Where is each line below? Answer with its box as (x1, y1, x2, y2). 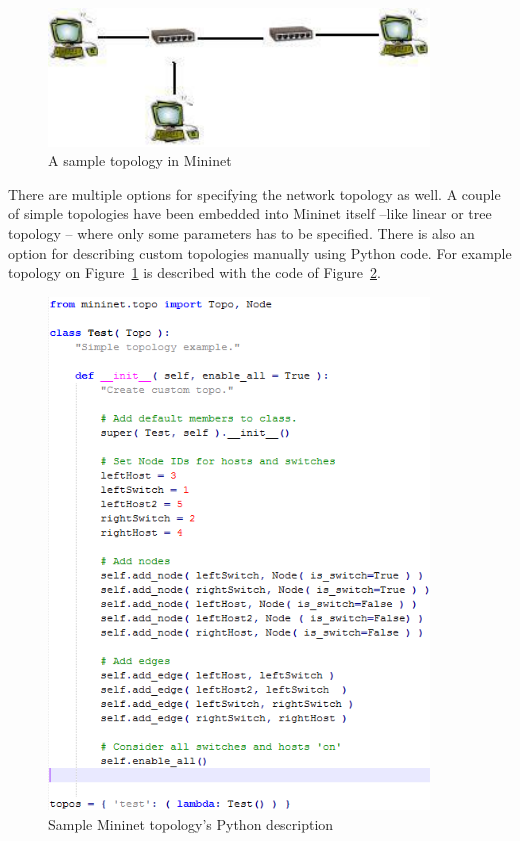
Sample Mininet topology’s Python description (48, 813, 334, 834)
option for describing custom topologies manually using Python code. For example (8, 242, 512, 263)
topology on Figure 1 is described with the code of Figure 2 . (8, 262, 381, 283)
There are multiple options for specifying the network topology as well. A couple (8, 183, 501, 204)
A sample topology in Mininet (48, 150, 232, 171)
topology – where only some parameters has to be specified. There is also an (8, 222, 475, 243)
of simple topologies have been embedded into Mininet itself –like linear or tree (8, 203, 492, 224)
